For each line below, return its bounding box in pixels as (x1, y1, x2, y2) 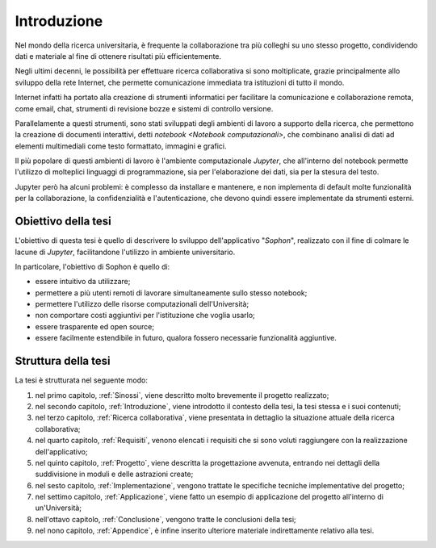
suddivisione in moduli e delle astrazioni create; (35, 469, 194, 479)
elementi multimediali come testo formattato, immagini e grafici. (15, 141, 227, 151)
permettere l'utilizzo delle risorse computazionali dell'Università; (35, 299, 249, 309)
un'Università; (35, 503, 82, 512)
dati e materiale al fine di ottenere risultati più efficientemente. (15, 51, 222, 61)
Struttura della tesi (15, 354, 111, 368)
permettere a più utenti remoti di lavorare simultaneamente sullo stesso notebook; (35, 287, 308, 298)
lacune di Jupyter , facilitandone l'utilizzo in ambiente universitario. (15, 247, 236, 257)
